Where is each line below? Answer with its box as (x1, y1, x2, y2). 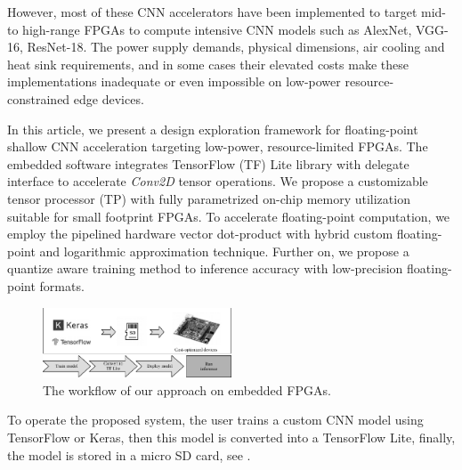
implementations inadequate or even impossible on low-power (7, 72, 341, 91)
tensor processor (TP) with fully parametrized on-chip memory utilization (7, 189, 410, 207)
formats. (39, 276, 85, 295)
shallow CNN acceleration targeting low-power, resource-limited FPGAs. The (7, 137, 428, 156)
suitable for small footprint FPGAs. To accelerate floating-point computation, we (7, 207, 450, 225)
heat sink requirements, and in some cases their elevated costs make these (7, 54, 409, 73)
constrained (7, 89, 70, 108)
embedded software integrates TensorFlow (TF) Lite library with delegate (7, 154, 409, 173)
